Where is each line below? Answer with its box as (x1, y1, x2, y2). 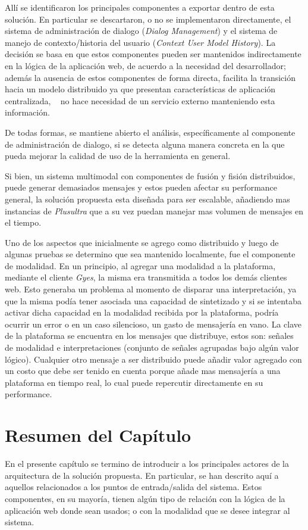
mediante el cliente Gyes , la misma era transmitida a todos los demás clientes (5, 271, 287, 283)
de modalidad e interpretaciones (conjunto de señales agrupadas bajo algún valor (5, 341, 299, 354)
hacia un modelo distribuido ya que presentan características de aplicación (5, 83, 276, 95)
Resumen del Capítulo (5, 423, 191, 447)
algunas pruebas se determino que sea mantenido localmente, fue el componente (5, 248, 296, 260)
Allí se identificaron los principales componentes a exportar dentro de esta (5, 1, 275, 13)
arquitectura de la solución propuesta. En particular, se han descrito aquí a (5, 469, 279, 481)
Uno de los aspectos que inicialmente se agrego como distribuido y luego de (5, 236, 279, 248)
